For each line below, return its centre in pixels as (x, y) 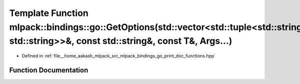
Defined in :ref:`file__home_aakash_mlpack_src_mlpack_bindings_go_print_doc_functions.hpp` (119, 56)
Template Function (49, 13)
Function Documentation (49, 70)
